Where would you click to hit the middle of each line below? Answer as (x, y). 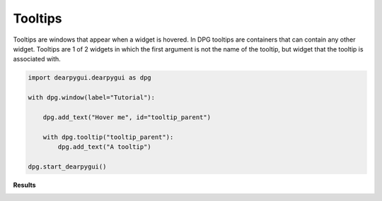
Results (24, 185)
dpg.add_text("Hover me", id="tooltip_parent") (127, 117)
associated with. (37, 59)
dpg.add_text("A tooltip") (104, 147)
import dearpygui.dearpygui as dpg (89, 78)
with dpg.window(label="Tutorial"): (92, 98)
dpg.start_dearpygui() (67, 166)
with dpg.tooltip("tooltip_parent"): (108, 137)
